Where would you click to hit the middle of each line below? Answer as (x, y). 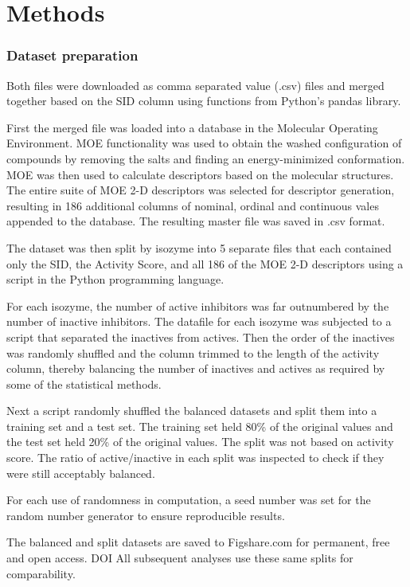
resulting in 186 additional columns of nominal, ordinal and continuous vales (193, 205)
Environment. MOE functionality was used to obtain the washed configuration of (204, 143)
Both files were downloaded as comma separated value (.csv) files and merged (195, 85)
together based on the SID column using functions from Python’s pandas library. (204, 101)
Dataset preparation (72, 55)
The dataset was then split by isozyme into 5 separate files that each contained (199, 247)
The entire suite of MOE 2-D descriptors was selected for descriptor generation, (201, 190)
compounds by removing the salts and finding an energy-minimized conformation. (206, 158)
